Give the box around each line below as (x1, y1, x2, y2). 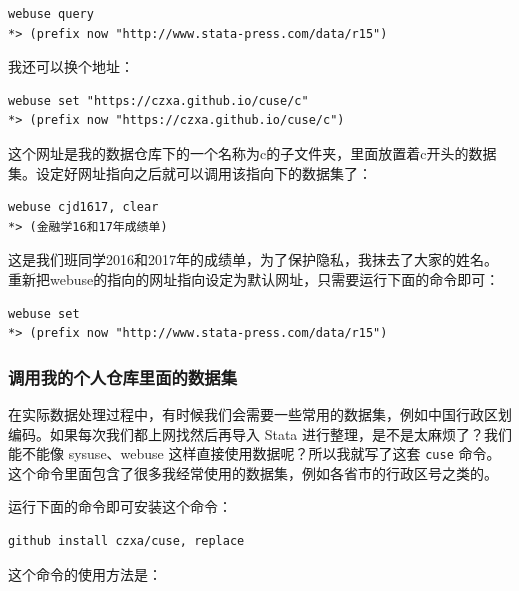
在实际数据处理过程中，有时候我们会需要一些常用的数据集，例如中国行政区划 (8, 403, 512, 424)
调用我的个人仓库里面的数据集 (8, 364, 238, 389)
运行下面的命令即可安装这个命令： (8, 496, 232, 517)
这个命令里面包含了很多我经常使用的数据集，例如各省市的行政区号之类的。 (8, 462, 498, 483)
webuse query (8, 7, 94, 21)
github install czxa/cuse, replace (8, 533, 245, 548)
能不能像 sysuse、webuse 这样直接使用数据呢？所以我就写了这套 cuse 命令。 (8, 443, 501, 464)
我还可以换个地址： (8, 56, 134, 77)
